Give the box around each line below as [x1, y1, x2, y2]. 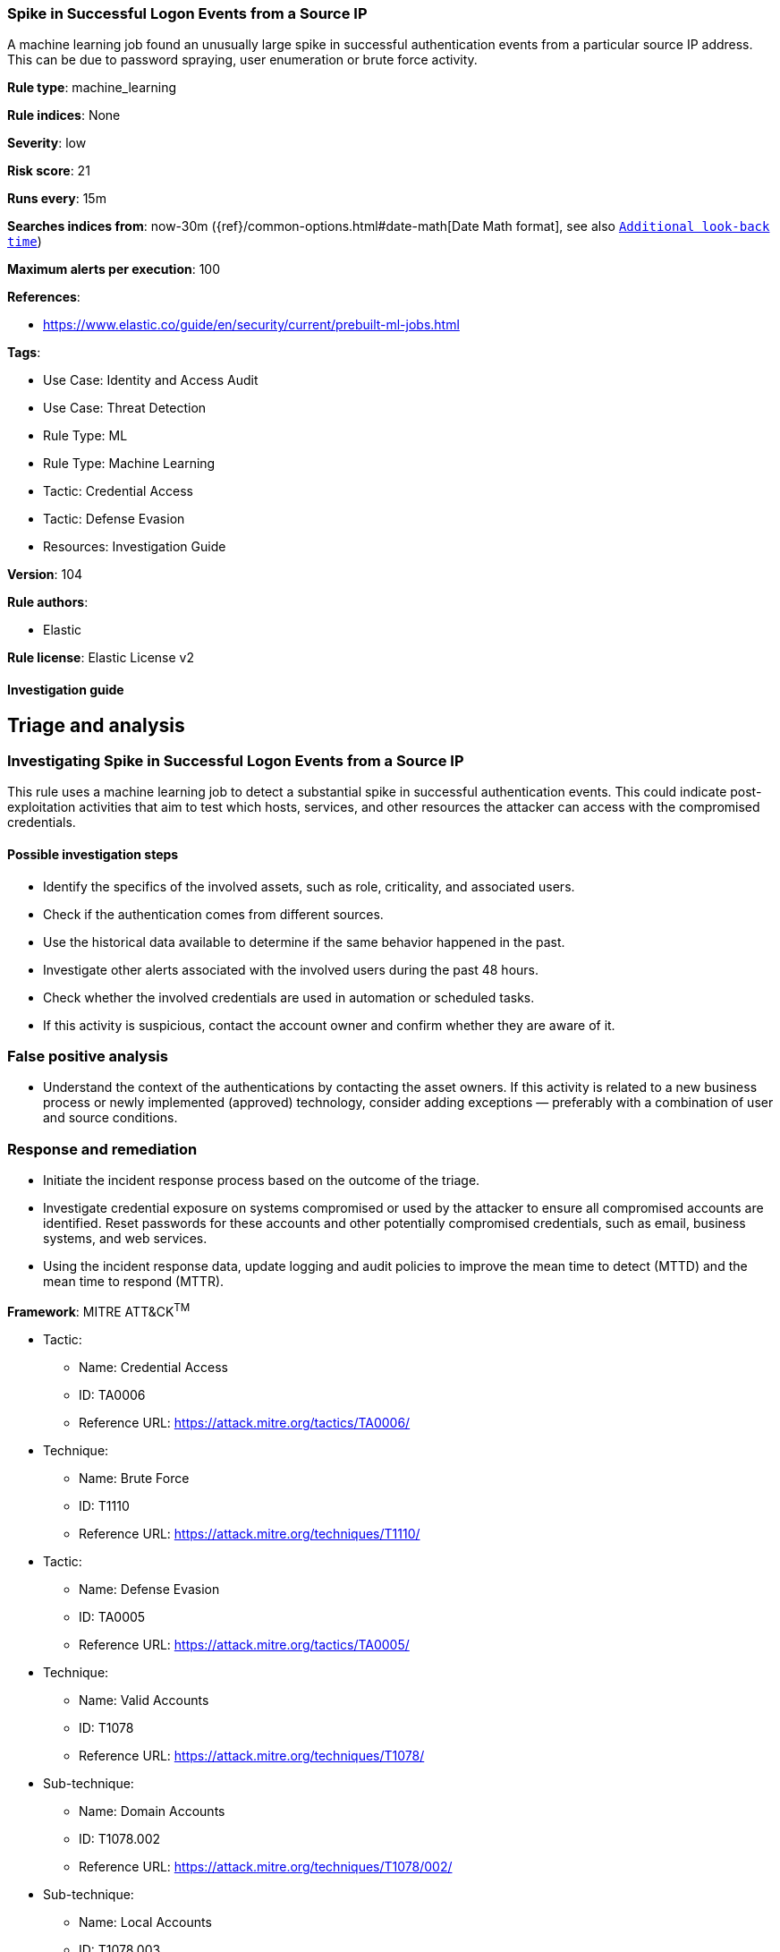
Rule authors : [7, 594, 89, 610]
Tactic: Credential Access [43, 483, 193, 499]
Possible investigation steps [7, 847, 179, 862]
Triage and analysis [7, 713, 185, 737]
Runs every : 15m [7, 191, 106, 207]
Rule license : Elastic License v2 [7, 650, 194, 666]
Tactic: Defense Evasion [43, 511, 185, 527]
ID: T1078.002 [79, 1830, 161, 1846]
